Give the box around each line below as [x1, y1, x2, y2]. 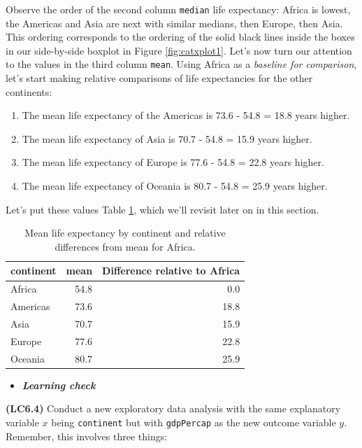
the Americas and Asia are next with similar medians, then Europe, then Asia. [6, 15, 343, 30]
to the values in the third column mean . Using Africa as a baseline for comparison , [6, 57, 357, 71]
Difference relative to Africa [102, 263, 240, 278]
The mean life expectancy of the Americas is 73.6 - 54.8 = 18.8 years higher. [22, 108, 350, 122]
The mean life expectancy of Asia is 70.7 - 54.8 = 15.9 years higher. [22, 131, 312, 146]
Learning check [22, 377, 96, 392]
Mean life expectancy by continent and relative [24, 225, 226, 240]
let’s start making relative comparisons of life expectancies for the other [6, 71, 313, 85]
